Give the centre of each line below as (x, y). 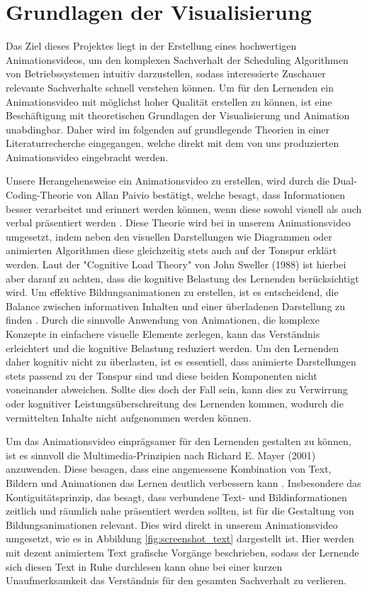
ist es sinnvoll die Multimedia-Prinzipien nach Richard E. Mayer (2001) (161, 455)
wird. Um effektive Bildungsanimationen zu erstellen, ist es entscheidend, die (172, 292)
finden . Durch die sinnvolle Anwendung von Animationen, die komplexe (163, 320)
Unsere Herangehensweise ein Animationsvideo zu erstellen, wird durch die (168, 181)
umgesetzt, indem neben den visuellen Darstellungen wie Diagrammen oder (169, 236)
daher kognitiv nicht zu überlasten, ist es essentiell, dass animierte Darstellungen (181, 362)
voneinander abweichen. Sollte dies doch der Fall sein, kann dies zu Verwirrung (177, 389)
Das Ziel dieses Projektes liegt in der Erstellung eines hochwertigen (151, 46)
